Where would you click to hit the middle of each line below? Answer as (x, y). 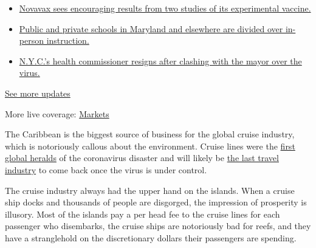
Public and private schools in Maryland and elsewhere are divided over (151, 28)
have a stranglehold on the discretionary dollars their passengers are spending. (151, 237)
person (31, 40)
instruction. (68, 40)
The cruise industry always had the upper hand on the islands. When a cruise (150, 190)
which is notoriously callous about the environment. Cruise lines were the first (150, 146)
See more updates (38, 93)
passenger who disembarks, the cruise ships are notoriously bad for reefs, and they (158, 226)
